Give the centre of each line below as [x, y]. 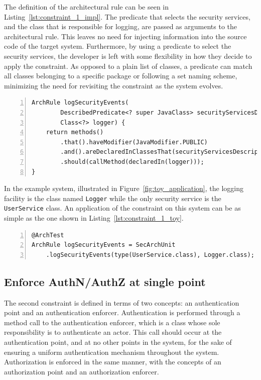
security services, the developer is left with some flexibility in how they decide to [128, 56]
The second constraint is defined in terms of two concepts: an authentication [122, 302]
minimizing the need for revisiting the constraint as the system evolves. [114, 85]
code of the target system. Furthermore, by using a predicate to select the [118, 46]
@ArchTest [48, 235]
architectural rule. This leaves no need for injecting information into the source [125, 36]
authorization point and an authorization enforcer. [82, 371]
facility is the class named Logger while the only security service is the [113, 198]
